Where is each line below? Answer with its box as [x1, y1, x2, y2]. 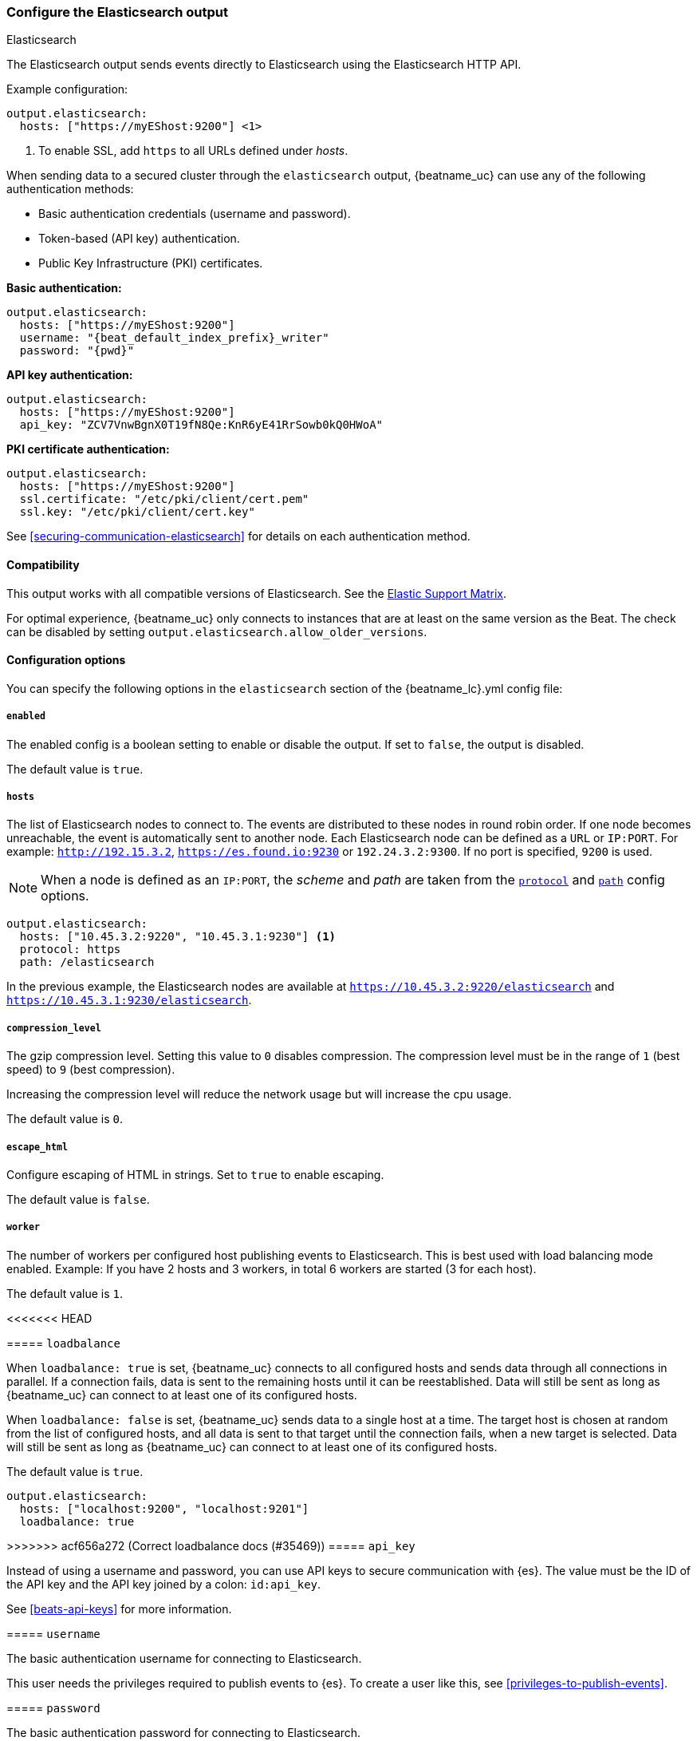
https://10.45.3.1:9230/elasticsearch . [6, 993, 252, 1007]
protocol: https [19, 943, 121, 956]
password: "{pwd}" [19, 344, 135, 358]
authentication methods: [6, 182, 134, 196]
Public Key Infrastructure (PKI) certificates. [38, 256, 263, 271]
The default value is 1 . [6, 1286, 123, 1300]
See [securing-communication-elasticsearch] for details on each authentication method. [6, 529, 471, 544]
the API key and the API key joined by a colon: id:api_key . [6, 1577, 321, 1591]
